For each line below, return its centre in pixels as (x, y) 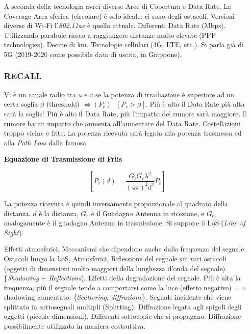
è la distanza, (59, 213)
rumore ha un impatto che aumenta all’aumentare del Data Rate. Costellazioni (122, 123)
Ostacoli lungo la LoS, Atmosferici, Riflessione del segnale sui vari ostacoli (115, 258)
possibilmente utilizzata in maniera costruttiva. (75, 326)
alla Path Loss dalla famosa (45, 142)
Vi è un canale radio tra (40, 94)
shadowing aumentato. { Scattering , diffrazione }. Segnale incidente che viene (118, 297)
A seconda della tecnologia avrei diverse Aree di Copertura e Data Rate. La (118, 6)
